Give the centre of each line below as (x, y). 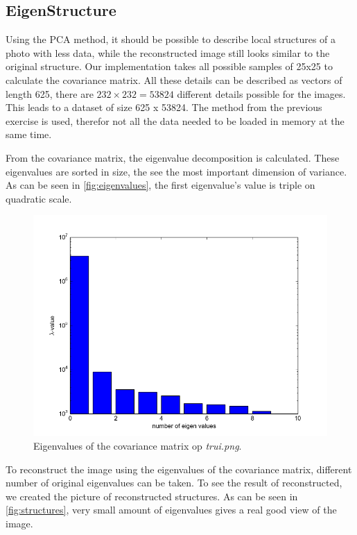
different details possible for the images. (261, 93)
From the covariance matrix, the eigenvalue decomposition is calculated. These (173, 157)
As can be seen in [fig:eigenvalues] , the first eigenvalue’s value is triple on (160, 185)
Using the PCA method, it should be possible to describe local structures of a (171, 39)
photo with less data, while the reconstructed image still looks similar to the (168, 52)
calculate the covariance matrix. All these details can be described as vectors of (174, 79)
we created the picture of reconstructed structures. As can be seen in (152, 496)
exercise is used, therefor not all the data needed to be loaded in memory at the (175, 120)
